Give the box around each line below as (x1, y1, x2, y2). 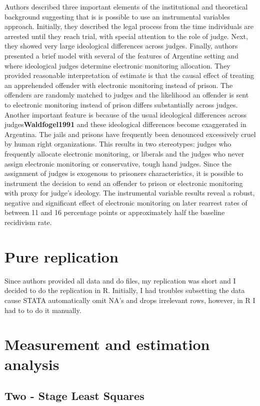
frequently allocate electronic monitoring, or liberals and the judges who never (4, 148, 244, 158)
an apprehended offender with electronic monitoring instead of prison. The (4, 79, 233, 90)
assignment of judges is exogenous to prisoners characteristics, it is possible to (4, 168, 243, 178)
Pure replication (4, 246, 118, 266)
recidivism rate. (4, 217, 52, 227)
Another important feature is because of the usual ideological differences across (4, 109, 247, 119)
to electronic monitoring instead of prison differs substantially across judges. (4, 99, 238, 109)
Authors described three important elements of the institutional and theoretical (4, 1, 248, 11)
